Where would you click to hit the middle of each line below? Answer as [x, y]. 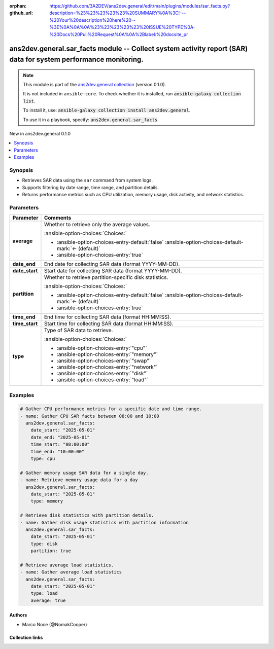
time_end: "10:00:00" [58, 452]
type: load [44, 593]
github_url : [21, 13]
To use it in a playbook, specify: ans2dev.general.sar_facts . [91, 120]
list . [29, 101]
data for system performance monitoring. [77, 59]
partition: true [51, 551]
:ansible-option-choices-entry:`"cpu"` [102, 348]
